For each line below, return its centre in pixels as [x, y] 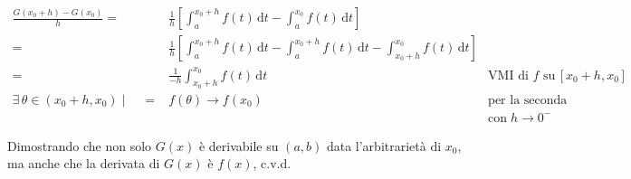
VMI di [508, 75]
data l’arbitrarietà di [384, 145]
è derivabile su [239, 145]
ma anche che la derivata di [84, 163]
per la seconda [528, 100]
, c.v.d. [272, 163]
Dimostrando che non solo [80, 145]
